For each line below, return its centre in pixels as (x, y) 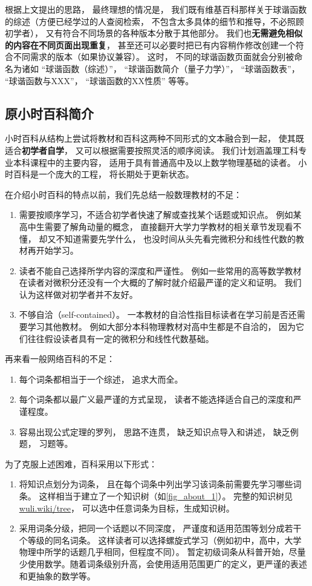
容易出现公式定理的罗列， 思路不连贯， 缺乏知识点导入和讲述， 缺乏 (154, 431)
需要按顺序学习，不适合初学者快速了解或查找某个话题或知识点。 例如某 (160, 215)
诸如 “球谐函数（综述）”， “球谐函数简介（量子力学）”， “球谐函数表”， (161, 68)
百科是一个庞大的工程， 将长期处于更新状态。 (103, 174)
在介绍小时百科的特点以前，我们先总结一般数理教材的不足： (123, 194)
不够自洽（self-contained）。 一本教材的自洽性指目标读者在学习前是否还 (158, 314)
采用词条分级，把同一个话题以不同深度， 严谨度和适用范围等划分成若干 (160, 528)
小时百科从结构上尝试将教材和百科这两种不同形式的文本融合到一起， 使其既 (154, 138)
